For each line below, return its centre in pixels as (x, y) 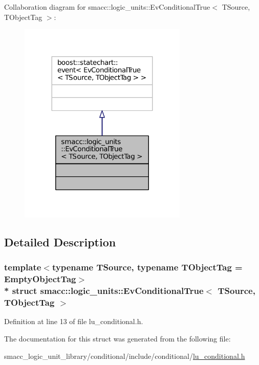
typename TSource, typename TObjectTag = (147, 267)
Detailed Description (60, 242)
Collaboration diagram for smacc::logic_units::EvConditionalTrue (107, 7)
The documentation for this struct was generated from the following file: (117, 339)
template (23, 267)
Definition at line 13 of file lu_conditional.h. (74, 321)
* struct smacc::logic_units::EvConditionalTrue (104, 291)
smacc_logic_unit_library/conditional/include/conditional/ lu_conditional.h (125, 356)
